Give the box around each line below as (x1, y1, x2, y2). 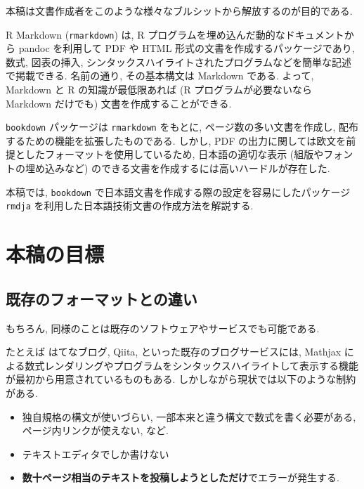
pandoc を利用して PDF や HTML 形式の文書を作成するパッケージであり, (18, 41, 355, 56)
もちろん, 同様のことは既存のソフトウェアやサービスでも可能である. (6, 320, 320, 335)
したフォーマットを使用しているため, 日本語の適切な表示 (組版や (25, 147, 324, 162)
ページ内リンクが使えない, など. (22, 423, 169, 438)
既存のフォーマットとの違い (6, 287, 197, 309)
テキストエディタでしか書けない (22, 446, 169, 461)
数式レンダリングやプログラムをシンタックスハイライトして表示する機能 (25, 358, 359, 372)
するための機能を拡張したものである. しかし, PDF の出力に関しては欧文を (6, 133, 346, 148)
